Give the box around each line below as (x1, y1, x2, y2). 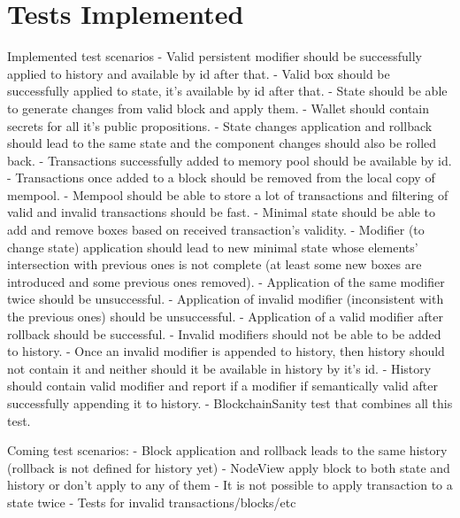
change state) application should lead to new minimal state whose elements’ (7, 237, 418, 256)
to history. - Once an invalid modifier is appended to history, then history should (7, 342, 445, 360)
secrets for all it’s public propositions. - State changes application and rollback (7, 116, 433, 135)
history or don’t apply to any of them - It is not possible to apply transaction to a (7, 475, 453, 494)
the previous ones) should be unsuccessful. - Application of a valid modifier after (7, 307, 443, 326)
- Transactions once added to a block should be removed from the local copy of (7, 168, 435, 187)
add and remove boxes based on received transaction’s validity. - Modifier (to (7, 220, 425, 239)
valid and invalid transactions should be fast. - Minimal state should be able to (7, 203, 435, 221)
